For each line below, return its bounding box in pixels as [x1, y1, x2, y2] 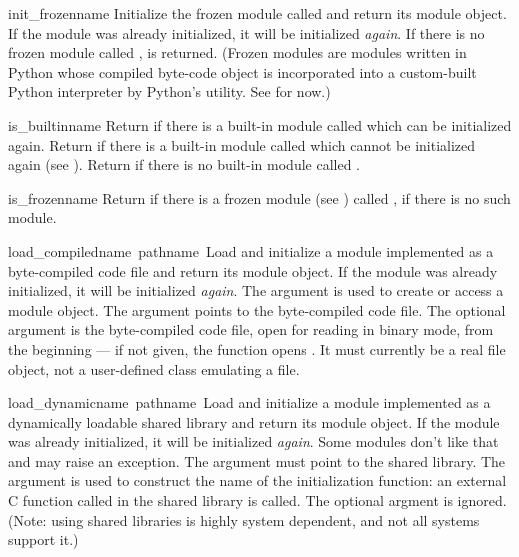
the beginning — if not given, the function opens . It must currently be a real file [8, 338, 506, 359]
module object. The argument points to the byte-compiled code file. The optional [8, 299, 506, 320]
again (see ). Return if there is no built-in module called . [8, 154, 360, 175]
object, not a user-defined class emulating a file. [8, 358, 300, 379]
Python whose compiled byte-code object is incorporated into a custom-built [8, 61, 477, 82]
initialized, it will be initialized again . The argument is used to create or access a [8, 280, 504, 301]
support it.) [8, 529, 79, 550]
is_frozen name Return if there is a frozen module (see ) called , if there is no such [8, 187, 511, 208]
